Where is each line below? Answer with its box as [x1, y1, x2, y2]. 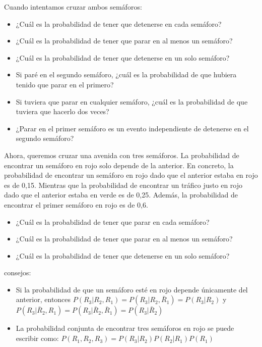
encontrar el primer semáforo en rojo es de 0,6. [4, 199, 148, 210]
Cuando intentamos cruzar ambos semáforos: [4, 2, 142, 12]
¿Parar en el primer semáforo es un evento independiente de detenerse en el [16, 123, 249, 133]
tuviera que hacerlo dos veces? [16, 106, 109, 117]
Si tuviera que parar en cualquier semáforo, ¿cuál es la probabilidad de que [16, 96, 248, 107]
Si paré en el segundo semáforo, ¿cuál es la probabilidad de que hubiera [16, 69, 237, 80]
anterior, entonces [16, 294, 71, 305]
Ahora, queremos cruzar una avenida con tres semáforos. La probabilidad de [4, 150, 239, 160]
